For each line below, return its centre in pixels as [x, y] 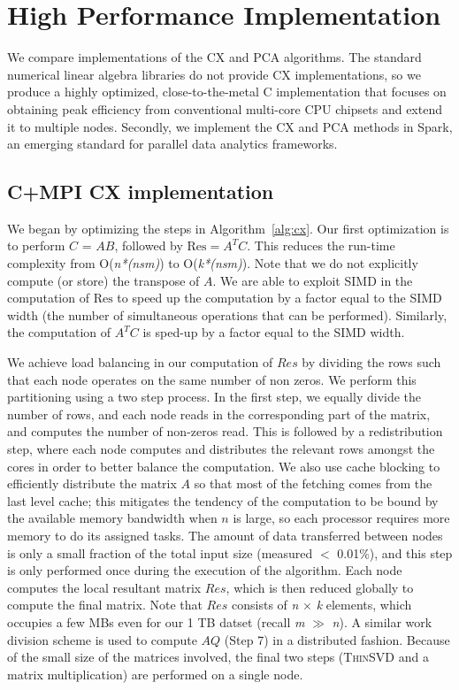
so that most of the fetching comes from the [313, 483]
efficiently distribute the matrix [92, 483]
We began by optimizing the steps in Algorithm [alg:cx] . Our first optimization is [228, 228]
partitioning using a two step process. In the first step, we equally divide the [214, 397]
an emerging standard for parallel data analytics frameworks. [172, 144]
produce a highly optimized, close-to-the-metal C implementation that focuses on [227, 92]
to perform [36, 245]
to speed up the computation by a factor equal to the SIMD [279, 298]
